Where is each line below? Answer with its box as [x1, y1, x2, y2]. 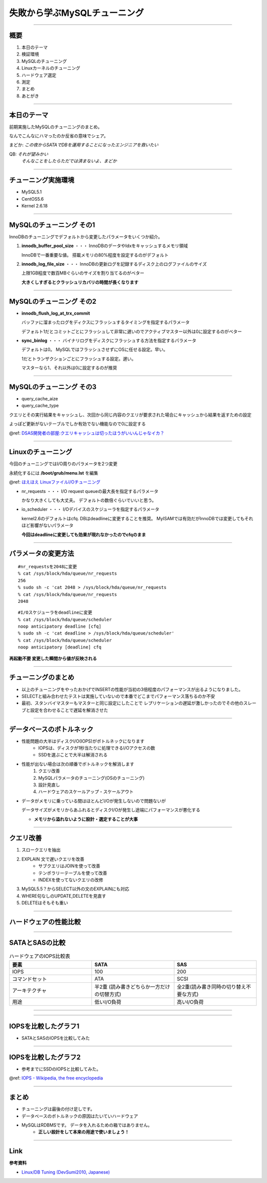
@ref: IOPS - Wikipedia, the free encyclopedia [9, 1075, 103, 1081]
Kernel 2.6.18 [21, 203, 48, 209]
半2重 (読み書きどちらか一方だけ [94, 983, 171, 990]
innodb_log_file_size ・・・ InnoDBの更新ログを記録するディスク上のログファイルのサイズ [21, 261, 207, 267]
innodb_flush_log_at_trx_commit [21, 310, 90, 316]
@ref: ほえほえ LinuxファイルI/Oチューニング [9, 479, 101, 485]
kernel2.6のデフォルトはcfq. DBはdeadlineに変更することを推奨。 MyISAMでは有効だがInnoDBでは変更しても [21, 515, 245, 521]
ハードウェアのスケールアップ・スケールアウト [38, 789, 133, 795]
